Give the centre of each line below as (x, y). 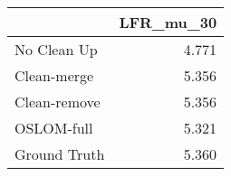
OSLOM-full (54, 128)
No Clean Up (56, 49)
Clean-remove (58, 102)
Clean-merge (54, 75)
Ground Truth (60, 154)
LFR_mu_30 (168, 22)
